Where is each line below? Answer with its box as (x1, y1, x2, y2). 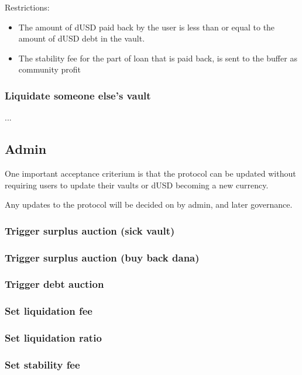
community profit (18, 63, 81, 75)
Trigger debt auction (5, 277, 104, 291)
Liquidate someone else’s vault (5, 88, 151, 102)
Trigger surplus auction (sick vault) (5, 223, 175, 238)
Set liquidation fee (5, 304, 92, 318)
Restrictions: (5, 1, 50, 13)
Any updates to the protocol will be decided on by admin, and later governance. (5, 198, 293, 211)
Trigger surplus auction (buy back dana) (5, 250, 200, 264)
